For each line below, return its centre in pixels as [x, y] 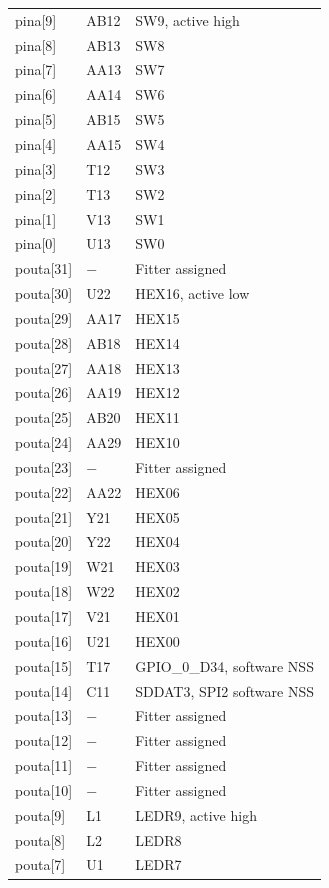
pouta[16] [44, 640]
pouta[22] [44, 491]
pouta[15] [44, 665]
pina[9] [36, 19]
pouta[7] [40, 864]
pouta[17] [44, 616]
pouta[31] [44, 268]
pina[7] [36, 69]
